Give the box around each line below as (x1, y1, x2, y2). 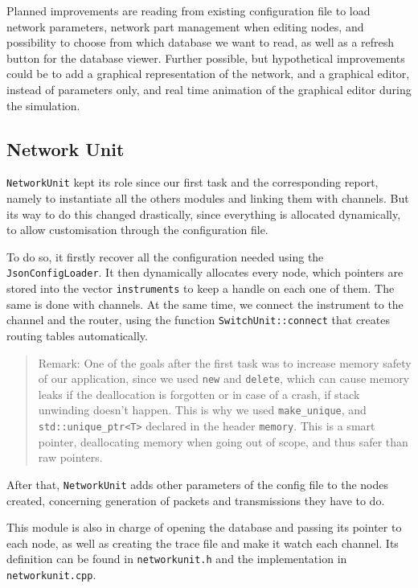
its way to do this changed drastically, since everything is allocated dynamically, (6, 205, 401, 222)
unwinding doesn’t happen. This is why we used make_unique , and (38, 401, 367, 418)
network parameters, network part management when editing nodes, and (6, 18, 364, 35)
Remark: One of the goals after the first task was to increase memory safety (38, 354, 412, 371)
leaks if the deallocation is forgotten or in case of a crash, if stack (38, 385, 360, 402)
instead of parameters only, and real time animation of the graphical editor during (6, 80, 412, 97)
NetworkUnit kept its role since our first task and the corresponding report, (6, 174, 379, 191)
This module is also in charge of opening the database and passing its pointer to (6, 519, 402, 536)
